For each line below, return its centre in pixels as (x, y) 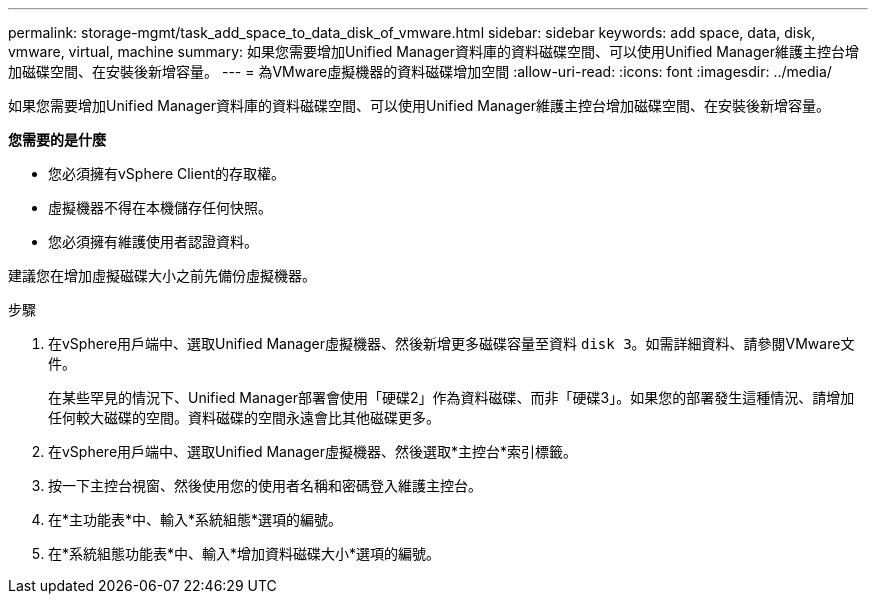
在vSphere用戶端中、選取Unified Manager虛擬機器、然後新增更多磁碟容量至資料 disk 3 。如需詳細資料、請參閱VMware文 (451, 343)
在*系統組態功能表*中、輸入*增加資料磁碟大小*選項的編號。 (244, 553)
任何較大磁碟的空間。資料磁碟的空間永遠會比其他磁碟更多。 (244, 417)
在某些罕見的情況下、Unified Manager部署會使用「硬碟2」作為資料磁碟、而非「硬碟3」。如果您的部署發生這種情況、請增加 (451, 397)
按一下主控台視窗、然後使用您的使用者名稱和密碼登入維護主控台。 (265, 485)
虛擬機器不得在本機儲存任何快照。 (160, 207)
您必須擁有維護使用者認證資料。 (153, 241)
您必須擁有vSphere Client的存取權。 (167, 173)
